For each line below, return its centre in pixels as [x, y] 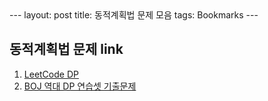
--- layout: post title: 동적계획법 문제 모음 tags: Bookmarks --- [134, 15]
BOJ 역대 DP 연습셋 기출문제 [80, 86]
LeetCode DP [51, 74]
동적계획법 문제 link [66, 49]
